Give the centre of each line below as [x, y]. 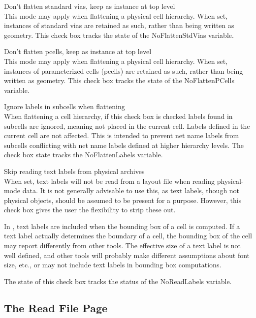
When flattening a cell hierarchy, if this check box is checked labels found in [118, 116]
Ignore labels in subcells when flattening [64, 106]
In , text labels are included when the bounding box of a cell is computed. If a [122, 226]
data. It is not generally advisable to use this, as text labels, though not [131, 190]
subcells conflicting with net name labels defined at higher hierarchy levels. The [124, 145]
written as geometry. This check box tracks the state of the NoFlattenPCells [119, 80]
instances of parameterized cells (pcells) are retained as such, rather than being [124, 71]
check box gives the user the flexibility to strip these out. [90, 210]
